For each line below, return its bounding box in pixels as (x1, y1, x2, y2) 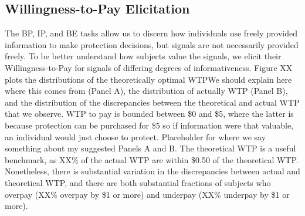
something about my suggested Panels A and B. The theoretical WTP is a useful (5, 142, 296, 154)
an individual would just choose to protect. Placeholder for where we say (5, 130, 266, 143)
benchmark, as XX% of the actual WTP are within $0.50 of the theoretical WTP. (5, 153, 299, 166)
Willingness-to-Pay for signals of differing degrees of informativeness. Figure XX (5, 61, 293, 73)
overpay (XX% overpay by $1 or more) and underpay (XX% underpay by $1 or (5, 188, 290, 200)
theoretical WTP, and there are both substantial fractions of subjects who (5, 176, 271, 188)
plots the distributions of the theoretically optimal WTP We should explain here (5, 73, 292, 85)
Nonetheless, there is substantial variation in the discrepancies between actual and (5, 165, 300, 177)
